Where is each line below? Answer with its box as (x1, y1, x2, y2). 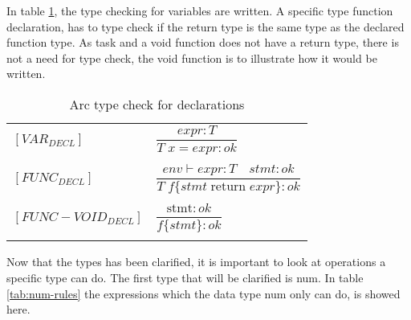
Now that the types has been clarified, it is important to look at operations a (6, 253, 386, 270)
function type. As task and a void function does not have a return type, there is (6, 34, 399, 51)
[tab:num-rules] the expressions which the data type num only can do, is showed (6, 285, 401, 302)
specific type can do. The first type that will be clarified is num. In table (6, 269, 364, 285)
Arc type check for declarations (69, 94, 245, 113)
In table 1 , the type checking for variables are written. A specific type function (6, 2, 393, 18)
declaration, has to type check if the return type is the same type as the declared (6, 18, 405, 35)
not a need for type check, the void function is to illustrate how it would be (6, 49, 377, 66)
